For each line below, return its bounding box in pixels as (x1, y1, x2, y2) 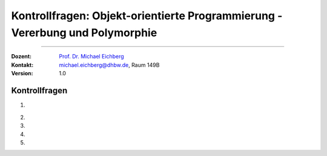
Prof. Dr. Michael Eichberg (59, 53, 124, 60)
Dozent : (11, 53, 32, 60)
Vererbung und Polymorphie (11, 26, 157, 39)
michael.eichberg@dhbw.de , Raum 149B (59, 61, 160, 69)
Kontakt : (11, 61, 34, 69)
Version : (11, 70, 33, 77)
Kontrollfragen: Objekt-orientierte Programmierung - (11, 9, 283, 22)
